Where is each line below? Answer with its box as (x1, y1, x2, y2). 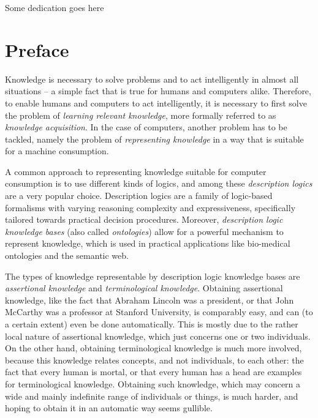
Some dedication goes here (5, 1, 104, 13)
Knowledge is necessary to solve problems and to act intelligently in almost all (5, 72, 299, 85)
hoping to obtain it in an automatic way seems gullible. (5, 401, 213, 414)
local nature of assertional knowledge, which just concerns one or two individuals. (5, 329, 311, 342)
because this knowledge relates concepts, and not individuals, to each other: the (5, 353, 304, 366)
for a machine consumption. (5, 144, 109, 157)
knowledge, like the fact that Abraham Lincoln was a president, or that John (5, 293, 294, 306)
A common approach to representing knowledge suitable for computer (5, 165, 267, 177)
